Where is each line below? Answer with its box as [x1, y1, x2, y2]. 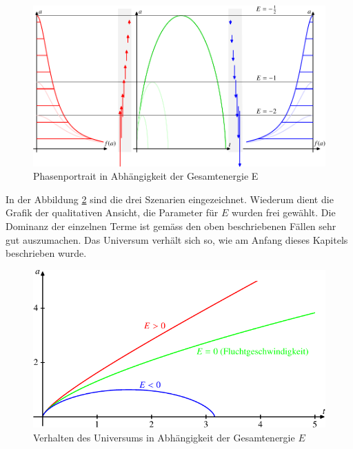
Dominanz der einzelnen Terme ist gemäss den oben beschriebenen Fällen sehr [6, 218, 336, 233]
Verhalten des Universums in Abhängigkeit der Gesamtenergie [33, 430, 295, 444]
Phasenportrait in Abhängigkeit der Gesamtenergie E [33, 169, 259, 183]
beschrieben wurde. [6, 246, 87, 260]
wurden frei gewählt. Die [231, 205, 336, 220]
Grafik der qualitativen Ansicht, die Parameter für [6, 205, 219, 220]
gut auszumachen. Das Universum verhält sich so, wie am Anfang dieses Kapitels [6, 232, 348, 247]
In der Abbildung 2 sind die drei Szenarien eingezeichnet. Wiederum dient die [6, 191, 334, 206]
